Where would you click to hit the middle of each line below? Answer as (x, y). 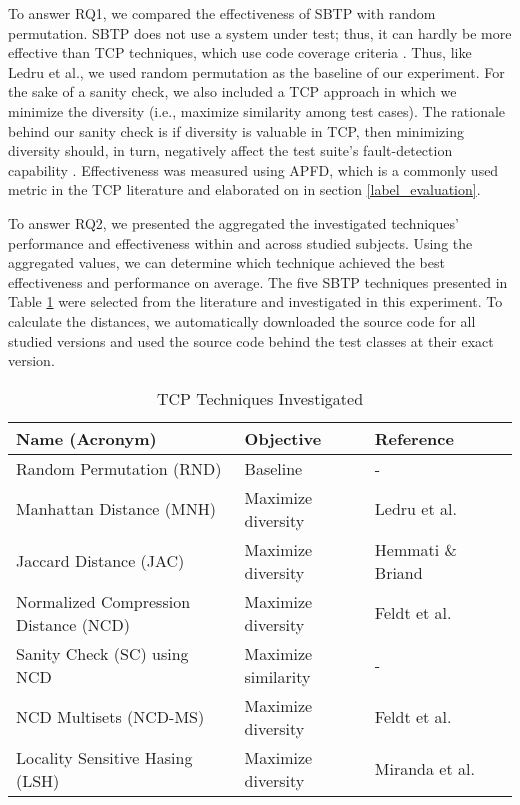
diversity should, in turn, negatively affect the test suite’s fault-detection (230, 150)
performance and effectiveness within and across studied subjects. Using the (240, 242)
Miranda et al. (424, 769)
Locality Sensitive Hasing (104, 757)
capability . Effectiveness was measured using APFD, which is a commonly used (253, 169)
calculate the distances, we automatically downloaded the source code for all (242, 320)
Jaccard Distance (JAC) (100, 561)
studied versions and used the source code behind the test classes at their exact (251, 340)
